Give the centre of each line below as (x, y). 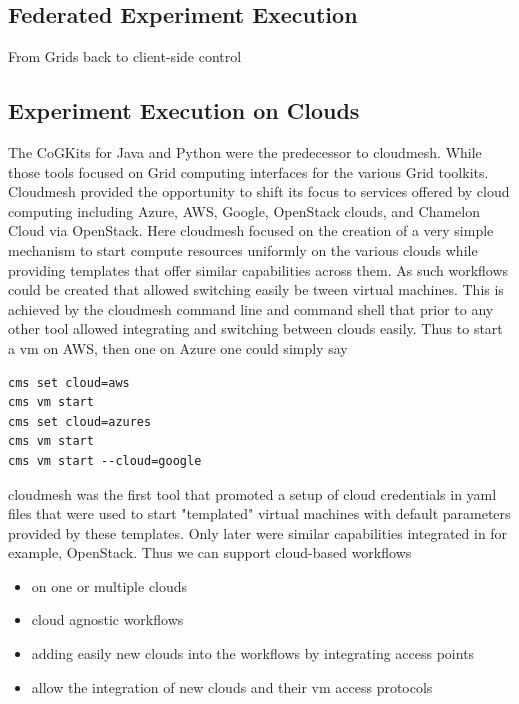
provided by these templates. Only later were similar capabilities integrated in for (258, 532)
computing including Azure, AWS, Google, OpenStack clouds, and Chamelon (244, 210)
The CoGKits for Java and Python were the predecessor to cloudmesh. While (245, 152)
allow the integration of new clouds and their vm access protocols (232, 686)
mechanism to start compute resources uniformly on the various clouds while (243, 249)
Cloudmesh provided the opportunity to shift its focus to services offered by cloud (259, 191)
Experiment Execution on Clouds (184, 110)
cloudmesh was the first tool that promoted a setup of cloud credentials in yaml (252, 493)
